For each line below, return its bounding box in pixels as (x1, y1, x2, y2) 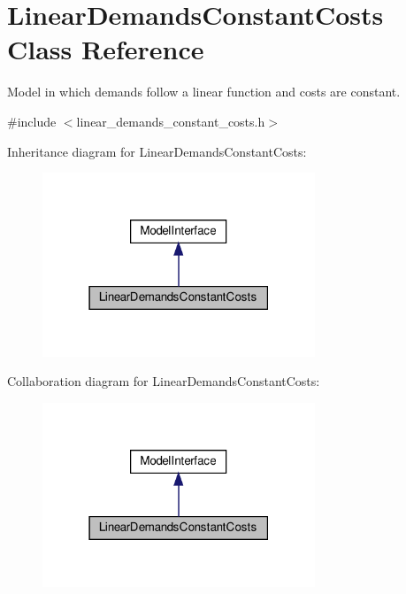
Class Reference (7, 31, 204, 67)
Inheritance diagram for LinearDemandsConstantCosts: (7, 142, 307, 160)
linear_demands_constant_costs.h (76, 112, 265, 130)
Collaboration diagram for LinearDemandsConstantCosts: (7, 372, 320, 390)
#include (7, 112, 57, 130)
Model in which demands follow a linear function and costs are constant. (7, 82, 401, 101)
